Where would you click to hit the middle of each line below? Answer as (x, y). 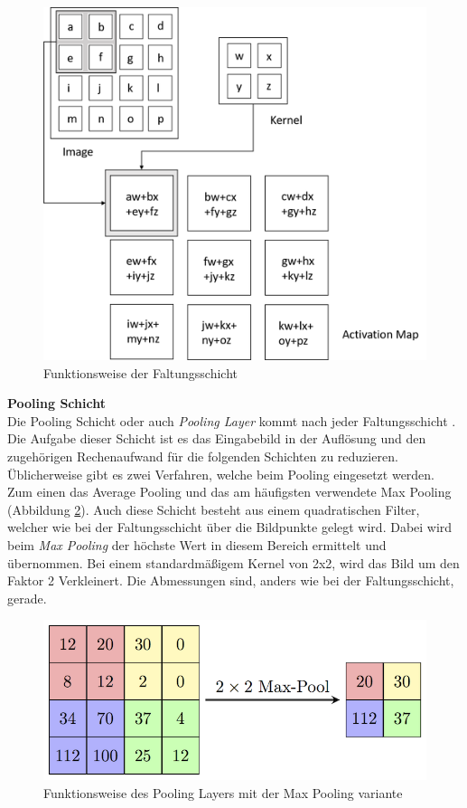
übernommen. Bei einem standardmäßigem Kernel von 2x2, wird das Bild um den (233, 562)
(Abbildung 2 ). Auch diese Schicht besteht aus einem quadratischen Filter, (214, 509)
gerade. (27, 598)
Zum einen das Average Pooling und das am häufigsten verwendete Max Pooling (229, 492)
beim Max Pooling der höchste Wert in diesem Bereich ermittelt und (197, 545)
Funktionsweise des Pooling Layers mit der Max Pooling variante (223, 792)
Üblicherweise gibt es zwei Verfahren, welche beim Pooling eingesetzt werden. (221, 474)
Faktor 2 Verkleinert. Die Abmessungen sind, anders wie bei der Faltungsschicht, (231, 580)
